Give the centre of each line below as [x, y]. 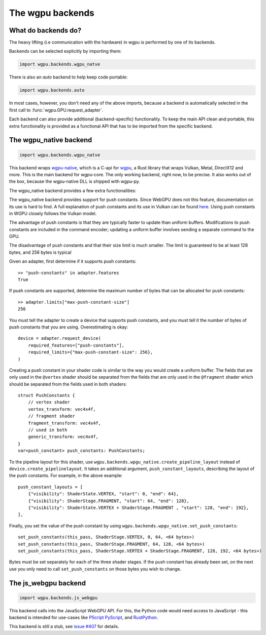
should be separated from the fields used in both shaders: [68, 384]
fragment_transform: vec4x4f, [64, 423]
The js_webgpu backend [48, 583]
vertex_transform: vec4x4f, [62, 409]
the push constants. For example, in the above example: [66, 476]
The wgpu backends [52, 13]
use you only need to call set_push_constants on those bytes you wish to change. [95, 569]
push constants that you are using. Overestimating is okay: [68, 327]
